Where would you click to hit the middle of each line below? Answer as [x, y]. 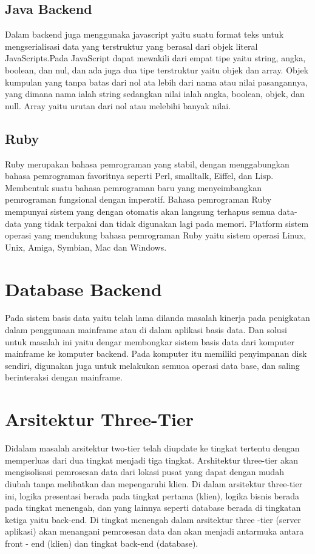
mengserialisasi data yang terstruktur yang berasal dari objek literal [131, 46]
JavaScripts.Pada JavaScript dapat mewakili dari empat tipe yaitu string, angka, [155, 58]
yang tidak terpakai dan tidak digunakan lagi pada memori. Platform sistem [166, 223]
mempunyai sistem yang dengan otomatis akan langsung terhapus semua [140, 211]
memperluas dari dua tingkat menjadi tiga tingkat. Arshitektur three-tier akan [152, 460]
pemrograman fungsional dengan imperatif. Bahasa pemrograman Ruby [138, 199]
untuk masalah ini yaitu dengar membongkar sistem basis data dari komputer [150, 341]
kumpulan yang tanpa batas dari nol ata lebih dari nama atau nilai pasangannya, [156, 82]
